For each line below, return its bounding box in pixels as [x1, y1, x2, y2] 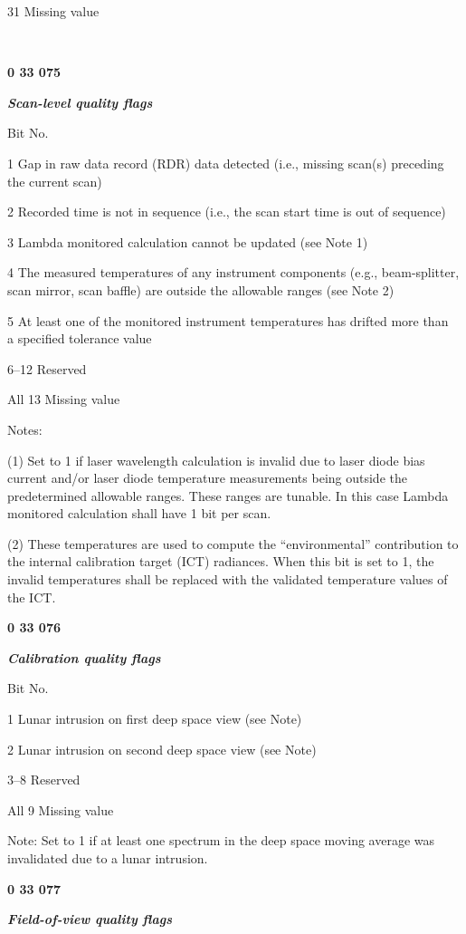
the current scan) [7, 171, 102, 190]
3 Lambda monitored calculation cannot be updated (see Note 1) [7, 232, 368, 251]
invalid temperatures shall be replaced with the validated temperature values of [7, 570, 448, 589]
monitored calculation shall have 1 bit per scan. [7, 504, 271, 523]
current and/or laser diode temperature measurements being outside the [7, 468, 407, 487]
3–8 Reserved [7, 770, 81, 789]
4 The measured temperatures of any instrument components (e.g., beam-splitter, [7, 263, 460, 282]
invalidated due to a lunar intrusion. [7, 849, 208, 867]
